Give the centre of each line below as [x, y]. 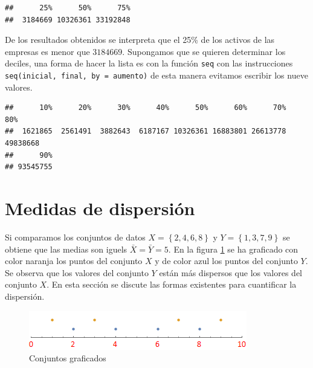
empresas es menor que [47, 51]
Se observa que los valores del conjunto [77, 272]
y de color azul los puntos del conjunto [226, 261]
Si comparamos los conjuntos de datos [75, 237]
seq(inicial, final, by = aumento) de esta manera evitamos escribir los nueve [156, 75]
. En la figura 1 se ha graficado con [233, 249]
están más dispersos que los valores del [231, 272]
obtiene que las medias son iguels [66, 249]
